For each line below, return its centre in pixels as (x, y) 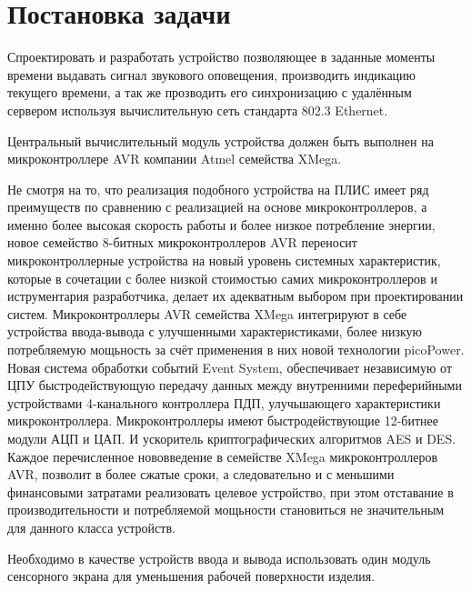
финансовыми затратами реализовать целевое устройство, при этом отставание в (230, 491)
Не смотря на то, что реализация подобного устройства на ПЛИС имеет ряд (218, 189)
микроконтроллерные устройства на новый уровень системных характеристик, (224, 260)
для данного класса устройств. (91, 527)
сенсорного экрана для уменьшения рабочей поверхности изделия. (191, 576)
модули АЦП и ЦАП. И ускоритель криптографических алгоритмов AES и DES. (232, 438)
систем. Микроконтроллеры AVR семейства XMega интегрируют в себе (207, 313)
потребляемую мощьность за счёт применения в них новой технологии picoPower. (236, 350)
